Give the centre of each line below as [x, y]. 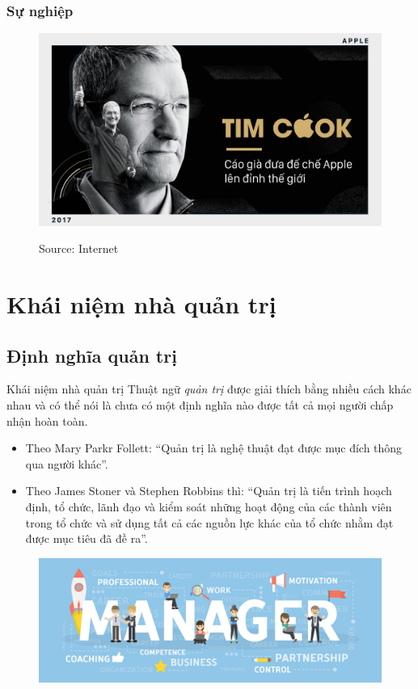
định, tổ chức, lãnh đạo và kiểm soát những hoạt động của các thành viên [209, 507]
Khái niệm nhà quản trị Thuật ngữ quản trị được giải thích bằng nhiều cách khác [209, 389]
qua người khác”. [67, 463]
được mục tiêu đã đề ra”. [87, 538]
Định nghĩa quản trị [92, 355]
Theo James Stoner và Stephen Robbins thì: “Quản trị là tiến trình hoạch [209, 491]
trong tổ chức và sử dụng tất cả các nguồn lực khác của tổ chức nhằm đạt [209, 522]
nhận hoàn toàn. [47, 420]
